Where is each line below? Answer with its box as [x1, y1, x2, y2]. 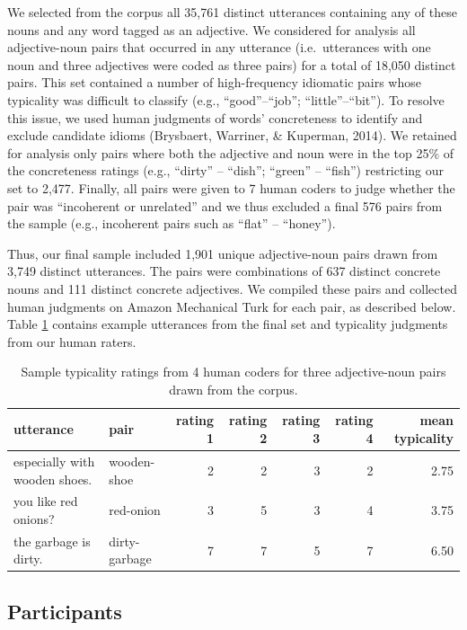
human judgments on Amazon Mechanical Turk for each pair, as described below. [7, 297, 456, 315]
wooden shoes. [13, 469, 93, 488]
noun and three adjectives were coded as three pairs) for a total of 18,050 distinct [7, 55, 456, 74]
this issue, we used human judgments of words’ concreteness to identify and [7, 108, 423, 127]
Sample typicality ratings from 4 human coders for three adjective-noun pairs [21, 362, 446, 381]
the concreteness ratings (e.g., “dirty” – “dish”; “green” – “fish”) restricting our [7, 161, 445, 180]
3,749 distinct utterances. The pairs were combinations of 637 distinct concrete [7, 262, 441, 280]
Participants [7, 597, 122, 625]
